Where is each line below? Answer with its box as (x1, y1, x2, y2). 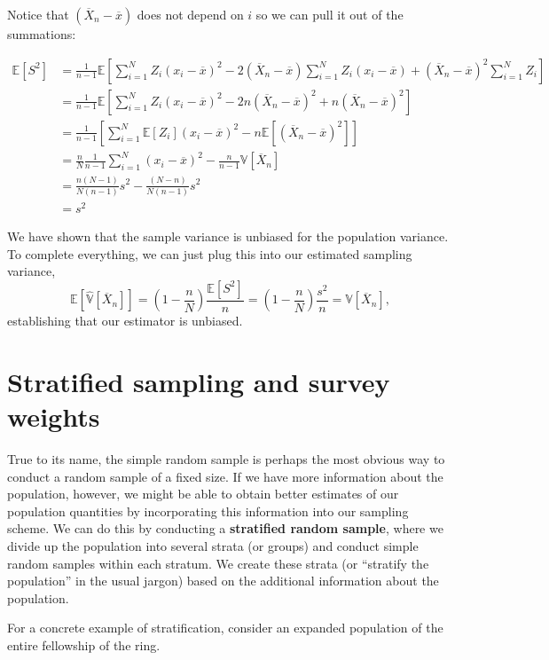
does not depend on (137, 5, 244, 23)
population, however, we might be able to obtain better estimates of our (7, 484, 399, 503)
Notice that (7, 5, 69, 23)
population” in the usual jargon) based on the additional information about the (7, 571, 439, 590)
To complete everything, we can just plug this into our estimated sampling (7, 244, 412, 263)
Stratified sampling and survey (7, 363, 390, 399)
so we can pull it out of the (255, 5, 404, 23)
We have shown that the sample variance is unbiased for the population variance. (7, 226, 449, 245)
